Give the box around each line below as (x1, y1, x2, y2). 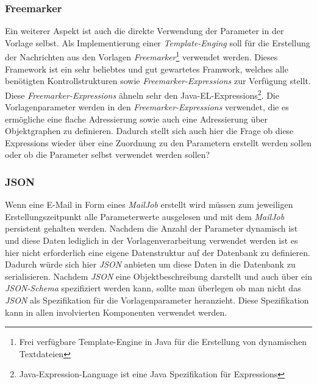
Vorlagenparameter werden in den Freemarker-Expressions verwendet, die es (5, 101, 289, 113)
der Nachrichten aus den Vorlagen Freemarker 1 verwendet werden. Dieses (5, 49, 278, 63)
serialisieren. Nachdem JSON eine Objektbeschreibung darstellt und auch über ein (5, 269, 312, 282)
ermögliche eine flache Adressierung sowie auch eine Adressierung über (5, 112, 268, 125)
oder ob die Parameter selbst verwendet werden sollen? (5, 148, 210, 161)
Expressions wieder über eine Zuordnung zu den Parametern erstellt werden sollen (5, 136, 312, 149)
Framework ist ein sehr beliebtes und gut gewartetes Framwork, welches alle (5, 62, 288, 75)
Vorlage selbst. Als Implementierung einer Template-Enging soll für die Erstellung (5, 36, 310, 49)
